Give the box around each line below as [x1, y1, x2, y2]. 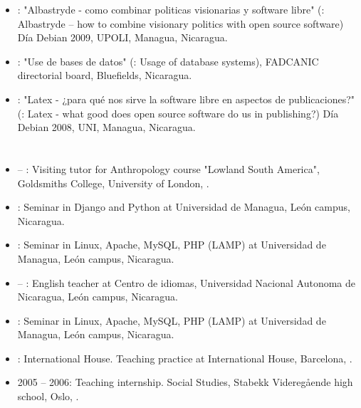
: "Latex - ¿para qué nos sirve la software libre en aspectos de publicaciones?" [17, 91, 355, 106]
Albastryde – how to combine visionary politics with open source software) [17, 16, 344, 31]
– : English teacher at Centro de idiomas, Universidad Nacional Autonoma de [17, 275, 356, 290]
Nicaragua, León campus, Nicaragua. [17, 289, 178, 304]
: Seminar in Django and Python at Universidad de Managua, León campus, [17, 199, 350, 214]
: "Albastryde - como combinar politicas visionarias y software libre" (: [17, 2, 325, 16]
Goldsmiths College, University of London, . [17, 175, 209, 190]
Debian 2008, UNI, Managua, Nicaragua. [17, 120, 196, 135]
